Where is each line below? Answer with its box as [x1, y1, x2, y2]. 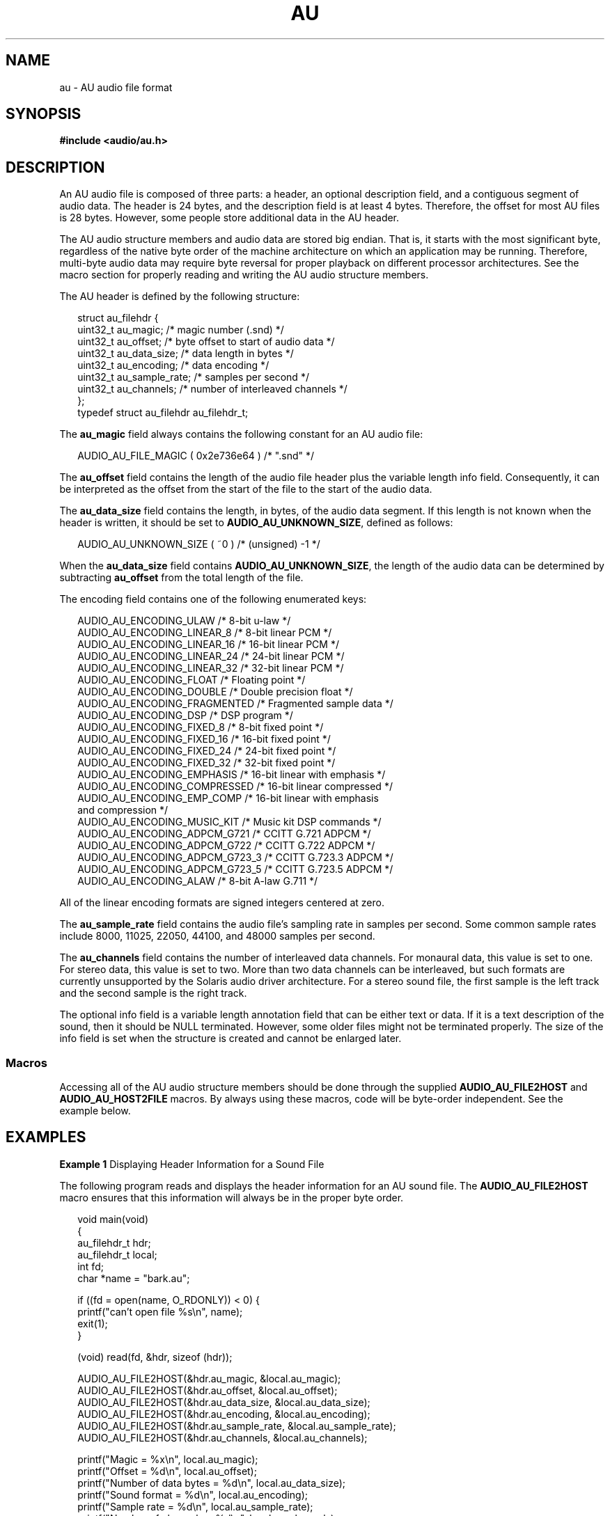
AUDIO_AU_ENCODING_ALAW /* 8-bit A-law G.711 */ [77, 875, 318, 887]
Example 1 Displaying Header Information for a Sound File [59, 1158, 324, 1170]
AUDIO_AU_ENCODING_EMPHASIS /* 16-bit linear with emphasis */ [77, 768, 386, 781]
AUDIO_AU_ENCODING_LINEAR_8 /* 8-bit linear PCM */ [77, 626, 332, 639]
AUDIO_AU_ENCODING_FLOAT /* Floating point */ [77, 674, 306, 686]
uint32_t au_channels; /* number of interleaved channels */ [77, 383, 347, 395]
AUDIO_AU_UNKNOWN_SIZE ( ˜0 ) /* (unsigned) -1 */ [77, 538, 320, 551]
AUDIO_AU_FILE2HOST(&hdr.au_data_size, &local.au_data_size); [77, 1396, 370, 1408]
